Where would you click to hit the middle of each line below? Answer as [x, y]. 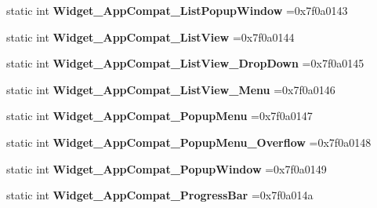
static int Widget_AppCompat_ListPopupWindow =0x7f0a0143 [177, 10]
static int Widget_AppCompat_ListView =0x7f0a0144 [150, 36]
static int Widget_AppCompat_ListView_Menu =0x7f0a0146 [171, 89]
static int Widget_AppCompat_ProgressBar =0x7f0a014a [160, 195]
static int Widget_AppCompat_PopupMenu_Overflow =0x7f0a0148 [189, 142]
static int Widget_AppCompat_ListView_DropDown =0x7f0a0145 [185, 63]
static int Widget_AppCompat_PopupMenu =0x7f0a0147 [159, 116]
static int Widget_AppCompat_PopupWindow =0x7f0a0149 [167, 168]
